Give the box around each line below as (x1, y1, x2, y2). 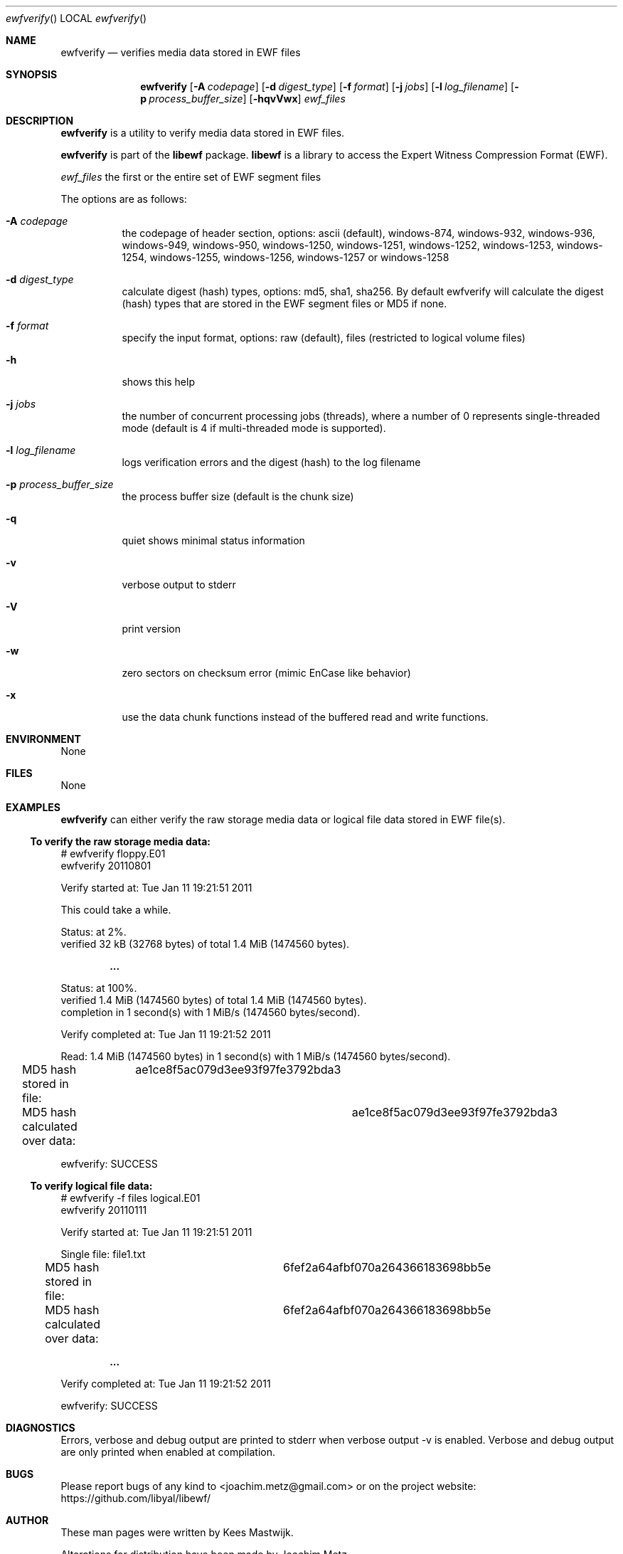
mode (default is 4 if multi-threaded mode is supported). (122, 422, 386, 434)
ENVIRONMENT (6, 733, 81, 745)
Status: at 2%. (60, 926, 127, 938)
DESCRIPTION (6, 115, 74, 127)
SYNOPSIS (6, 68, 58, 80)
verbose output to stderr (122, 578, 236, 591)
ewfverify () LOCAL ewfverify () (6, 12, 147, 24)
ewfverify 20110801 (60, 860, 151, 872)
